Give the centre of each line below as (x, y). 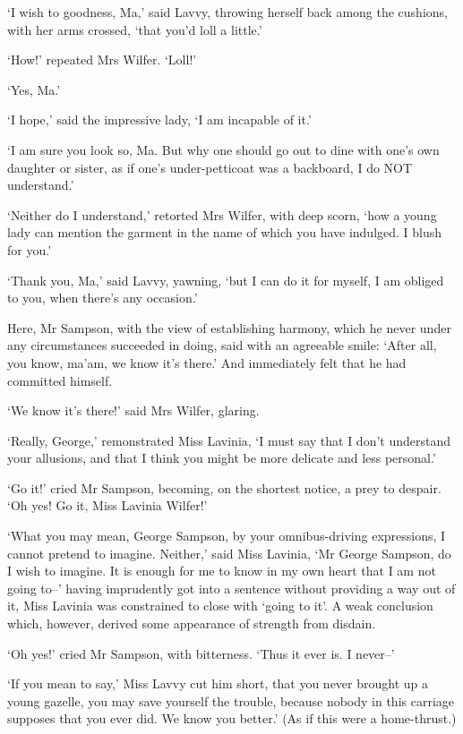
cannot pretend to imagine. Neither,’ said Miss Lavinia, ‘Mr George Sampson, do (229, 553)
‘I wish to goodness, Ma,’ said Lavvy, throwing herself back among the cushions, (227, 12)
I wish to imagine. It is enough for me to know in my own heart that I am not (222, 571)
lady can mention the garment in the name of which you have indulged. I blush (225, 232)
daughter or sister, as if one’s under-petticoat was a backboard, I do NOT (210, 167)
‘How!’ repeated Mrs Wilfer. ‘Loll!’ (102, 60)
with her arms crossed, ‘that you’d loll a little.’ (135, 29)
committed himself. (60, 380)
